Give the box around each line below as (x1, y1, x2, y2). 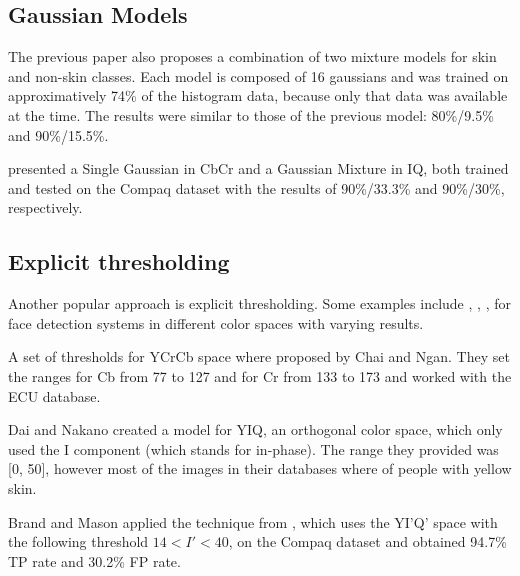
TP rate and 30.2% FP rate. (8, 550, 181, 571)
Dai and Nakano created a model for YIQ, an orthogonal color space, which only (8, 419, 503, 440)
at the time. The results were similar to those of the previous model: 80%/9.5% (8, 104, 494, 125)
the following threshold (8, 531, 149, 552)
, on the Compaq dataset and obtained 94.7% (228, 531, 507, 552)
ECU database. (8, 385, 101, 406)
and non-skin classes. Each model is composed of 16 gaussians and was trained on (8, 65, 509, 86)
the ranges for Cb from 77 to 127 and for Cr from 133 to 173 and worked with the (8, 365, 512, 386)
